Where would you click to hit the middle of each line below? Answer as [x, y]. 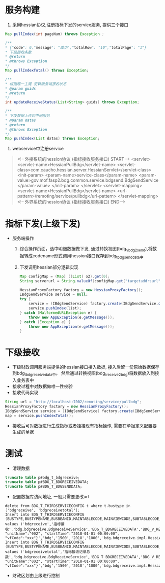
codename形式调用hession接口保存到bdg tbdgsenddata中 [88, 256]
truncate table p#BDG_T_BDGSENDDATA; [44, 487]
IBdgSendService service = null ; [54, 294]
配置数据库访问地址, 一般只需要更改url [51, 497]
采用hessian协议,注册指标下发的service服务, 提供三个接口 [70, 25]
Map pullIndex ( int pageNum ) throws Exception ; [55, 34]
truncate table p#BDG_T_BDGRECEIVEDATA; [47, 482]
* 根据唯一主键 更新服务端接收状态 [36, 84]
